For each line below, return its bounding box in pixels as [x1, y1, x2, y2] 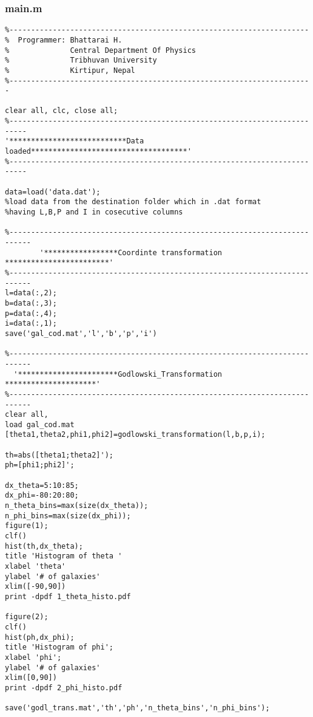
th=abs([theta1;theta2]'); [5, 450, 113, 459]
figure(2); [5, 612, 49, 622]
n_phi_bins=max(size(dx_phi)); [5, 511, 131, 520]
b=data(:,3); [5, 298, 57, 307]
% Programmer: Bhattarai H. [5, 35, 123, 44]
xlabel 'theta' [5, 562, 66, 571]
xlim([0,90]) [5, 673, 57, 682]
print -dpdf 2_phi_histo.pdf [5, 683, 123, 692]
